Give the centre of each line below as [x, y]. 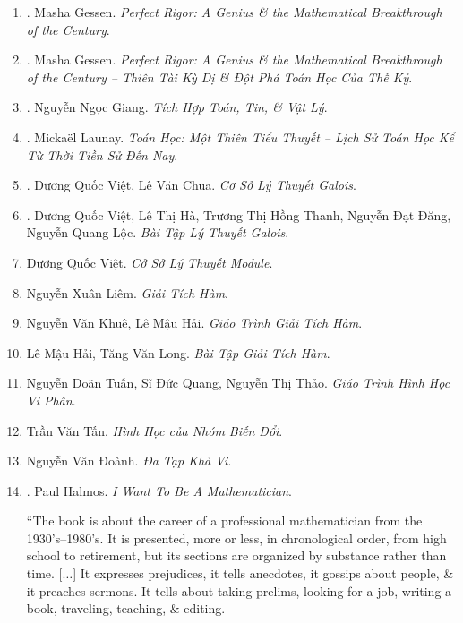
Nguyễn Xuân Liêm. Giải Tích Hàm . [127, 292]
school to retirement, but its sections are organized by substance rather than [236, 555]
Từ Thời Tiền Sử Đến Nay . [102, 154]
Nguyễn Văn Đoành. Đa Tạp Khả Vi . [129, 461]
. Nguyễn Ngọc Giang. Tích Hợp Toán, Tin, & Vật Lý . [177, 107]
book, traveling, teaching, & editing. [126, 608]
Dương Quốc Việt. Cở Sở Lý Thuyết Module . [150, 262]
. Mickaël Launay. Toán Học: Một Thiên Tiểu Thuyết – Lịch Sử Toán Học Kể [240, 137]
